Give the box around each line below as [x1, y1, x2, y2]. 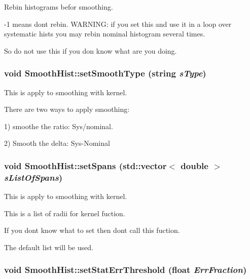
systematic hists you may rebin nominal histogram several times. [4, 28, 205, 39]
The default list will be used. [4, 242, 93, 252]
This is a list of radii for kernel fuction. [4, 208, 125, 218]
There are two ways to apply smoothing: [4, 104, 130, 114]
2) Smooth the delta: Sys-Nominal [4, 138, 110, 148]
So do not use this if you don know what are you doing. [4, 45, 177, 56]
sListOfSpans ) [4, 171, 62, 183]
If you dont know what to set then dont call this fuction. [4, 225, 180, 235]
